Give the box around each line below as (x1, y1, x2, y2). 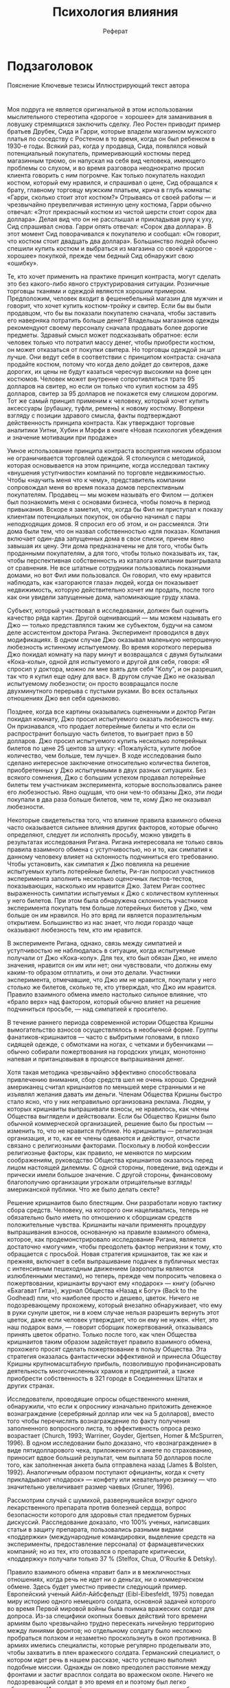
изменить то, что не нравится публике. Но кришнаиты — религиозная (7, 1127, 213, 1135)
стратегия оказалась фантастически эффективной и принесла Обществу (7, 1352, 222, 1360)
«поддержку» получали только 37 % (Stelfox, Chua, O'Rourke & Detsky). (7, 1554, 218, 1563)
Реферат (102, 27, 128, 35)
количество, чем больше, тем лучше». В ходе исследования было (7, 751, 202, 760)
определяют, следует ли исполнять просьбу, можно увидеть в (7, 831, 191, 839)
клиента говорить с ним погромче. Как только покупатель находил (7, 171, 205, 179)
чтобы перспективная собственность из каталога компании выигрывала (7, 556, 221, 565)
